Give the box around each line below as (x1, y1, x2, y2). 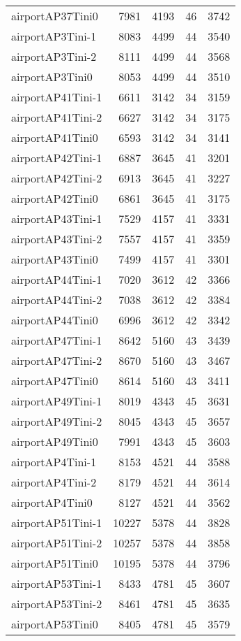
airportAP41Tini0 (11, 129, 98, 145)
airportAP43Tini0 (11, 251, 98, 267)
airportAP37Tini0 (11, 8, 98, 24)
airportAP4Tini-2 (11, 474, 97, 490)
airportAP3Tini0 (11, 69, 93, 85)
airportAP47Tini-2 (11, 352, 102, 368)
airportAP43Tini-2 (11, 231, 102, 247)
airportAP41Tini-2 (11, 109, 102, 125)
